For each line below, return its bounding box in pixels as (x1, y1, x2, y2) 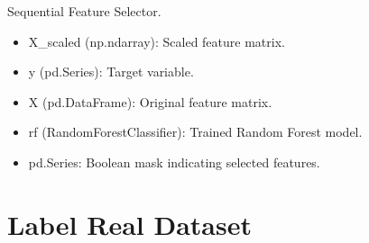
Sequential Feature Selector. (7, 2, 161, 20)
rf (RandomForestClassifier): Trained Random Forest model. (28, 122, 363, 141)
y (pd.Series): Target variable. (28, 62, 194, 81)
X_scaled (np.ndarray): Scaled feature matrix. (28, 31, 285, 50)
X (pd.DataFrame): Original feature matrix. (28, 92, 272, 111)
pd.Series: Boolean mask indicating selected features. (28, 152, 320, 171)
